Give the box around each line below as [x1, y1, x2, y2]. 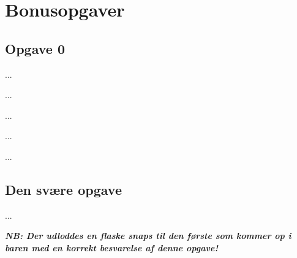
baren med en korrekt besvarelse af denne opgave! [5, 241, 218, 254]
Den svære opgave [5, 180, 122, 199]
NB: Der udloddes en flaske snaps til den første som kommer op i [5, 229, 291, 242]
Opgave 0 [5, 39, 65, 58]
